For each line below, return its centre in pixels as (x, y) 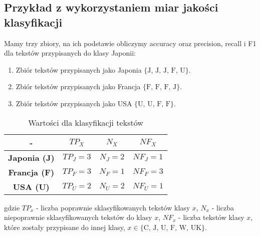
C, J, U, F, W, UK (173, 228)
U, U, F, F (154, 104)
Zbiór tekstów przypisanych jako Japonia (79, 69)
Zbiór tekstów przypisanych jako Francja (78, 86)
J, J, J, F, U (166, 70)
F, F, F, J (162, 87)
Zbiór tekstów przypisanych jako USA (74, 103)
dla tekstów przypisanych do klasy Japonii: (70, 53)
